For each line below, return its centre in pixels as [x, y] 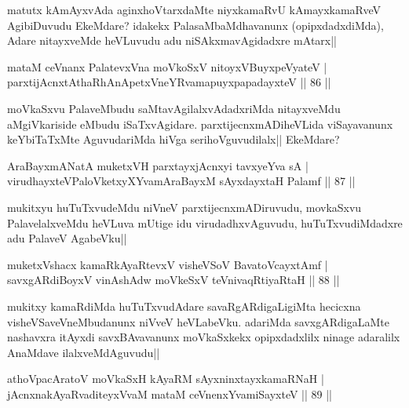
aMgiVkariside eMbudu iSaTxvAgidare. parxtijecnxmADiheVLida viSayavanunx [200, 124]
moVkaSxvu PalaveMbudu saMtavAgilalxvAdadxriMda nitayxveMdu [174, 108]
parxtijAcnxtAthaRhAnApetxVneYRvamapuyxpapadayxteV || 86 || [169, 82]
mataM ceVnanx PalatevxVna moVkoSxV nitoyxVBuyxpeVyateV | [167, 66]
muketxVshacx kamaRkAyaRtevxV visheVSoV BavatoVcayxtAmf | [168, 264]
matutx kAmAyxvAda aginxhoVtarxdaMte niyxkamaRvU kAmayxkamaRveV [194, 9]
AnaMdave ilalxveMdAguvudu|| [84, 352]
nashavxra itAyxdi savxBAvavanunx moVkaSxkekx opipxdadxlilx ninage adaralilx [204, 337]
